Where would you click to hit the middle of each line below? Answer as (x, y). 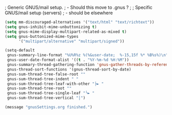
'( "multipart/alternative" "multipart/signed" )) (71, 41)
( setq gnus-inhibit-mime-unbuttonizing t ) (51, 27)
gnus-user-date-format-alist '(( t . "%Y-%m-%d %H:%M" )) (68, 60)
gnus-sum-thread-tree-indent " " (43, 79)
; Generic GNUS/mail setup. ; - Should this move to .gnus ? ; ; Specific (79, 7)
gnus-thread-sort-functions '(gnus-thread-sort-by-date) (69, 69)
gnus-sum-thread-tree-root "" (39, 88)
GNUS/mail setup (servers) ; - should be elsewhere (59, 13)
